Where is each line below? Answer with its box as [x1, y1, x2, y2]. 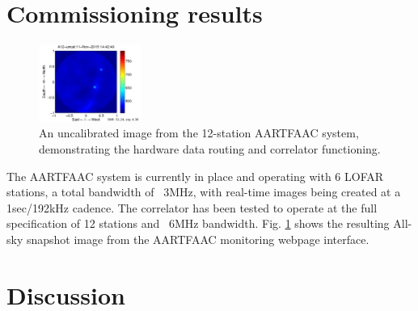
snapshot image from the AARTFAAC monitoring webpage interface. [26, 230, 369, 247]
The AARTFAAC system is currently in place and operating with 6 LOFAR [6, 167, 384, 184]
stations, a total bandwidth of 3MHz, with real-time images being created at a [6, 183, 401, 200]
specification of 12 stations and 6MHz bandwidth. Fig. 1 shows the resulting [6, 215, 390, 232]
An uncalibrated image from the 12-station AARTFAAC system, [39, 124, 359, 141]
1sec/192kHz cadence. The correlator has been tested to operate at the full [6, 199, 378, 216]
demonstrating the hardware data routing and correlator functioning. [39, 140, 381, 157]
